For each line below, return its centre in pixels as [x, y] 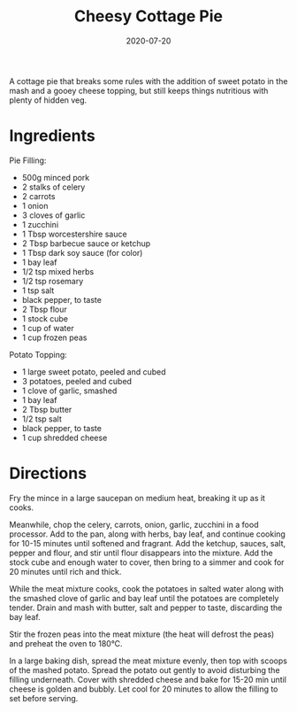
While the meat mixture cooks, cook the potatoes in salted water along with [147, 588]
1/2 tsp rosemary [53, 281]
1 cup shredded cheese [65, 437]
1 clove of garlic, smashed [69, 391]
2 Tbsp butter [47, 409]
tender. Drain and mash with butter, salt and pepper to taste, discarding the [146, 608]
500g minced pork [56, 177]
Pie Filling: [28, 160]
